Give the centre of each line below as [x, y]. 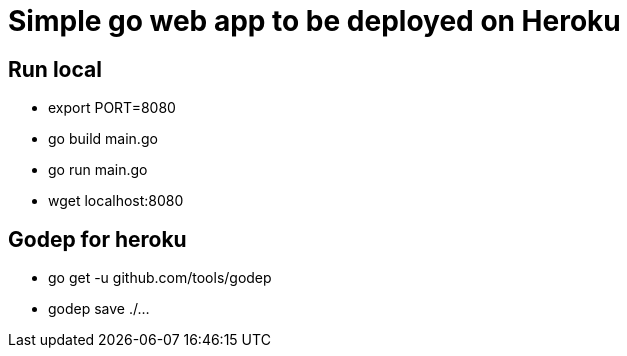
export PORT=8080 [112, 108]
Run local [55, 69]
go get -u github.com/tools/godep [160, 278]
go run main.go [98, 170]
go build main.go [103, 139]
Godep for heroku [97, 239]
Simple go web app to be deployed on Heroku [314, 21]
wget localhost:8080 [116, 201]
